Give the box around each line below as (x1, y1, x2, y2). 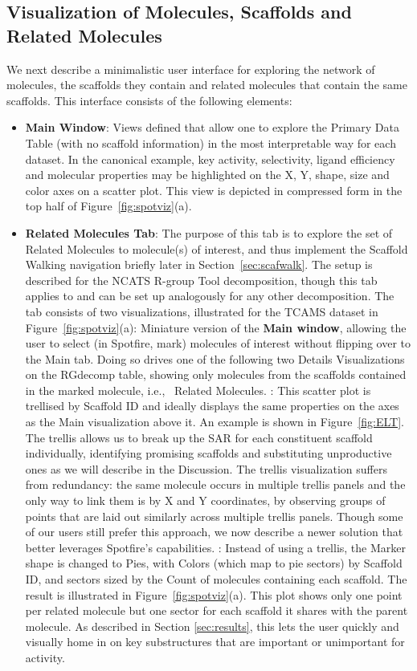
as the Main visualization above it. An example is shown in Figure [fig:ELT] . (25, 413, 404, 430)
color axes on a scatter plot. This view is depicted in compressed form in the (25, 181, 403, 198)
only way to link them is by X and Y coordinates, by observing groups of (25, 492, 386, 509)
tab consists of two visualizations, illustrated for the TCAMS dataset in (25, 303, 378, 319)
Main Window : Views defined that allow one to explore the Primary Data (25, 119, 399, 136)
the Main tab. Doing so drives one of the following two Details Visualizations (25, 350, 405, 367)
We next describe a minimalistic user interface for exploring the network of (6, 60, 375, 77)
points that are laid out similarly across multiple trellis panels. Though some (25, 507, 403, 524)
